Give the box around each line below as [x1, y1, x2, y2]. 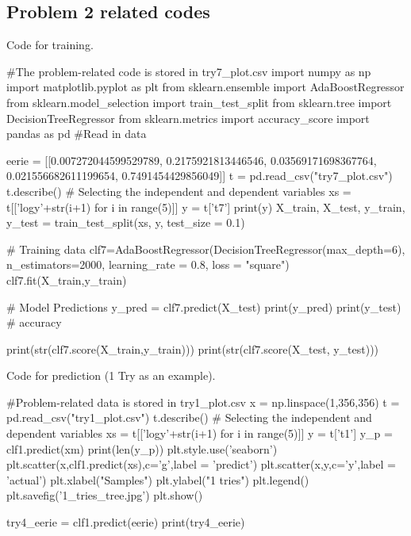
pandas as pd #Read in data [6, 125, 147, 142]
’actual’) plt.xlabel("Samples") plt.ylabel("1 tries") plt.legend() [6, 471, 309, 488]
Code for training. [6, 36, 94, 53]
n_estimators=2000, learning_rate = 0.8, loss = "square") [6, 256, 290, 273]
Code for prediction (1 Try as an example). [6, 367, 216, 384]
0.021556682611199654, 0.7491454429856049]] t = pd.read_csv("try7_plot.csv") [6, 167, 393, 184]
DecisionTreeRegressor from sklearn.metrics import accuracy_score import [6, 109, 370, 126]
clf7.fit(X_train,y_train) [6, 271, 127, 288]
